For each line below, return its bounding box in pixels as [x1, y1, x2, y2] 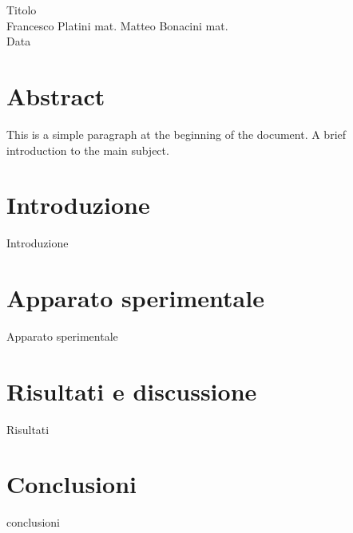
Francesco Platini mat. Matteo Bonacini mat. [6, 17, 228, 34]
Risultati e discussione [6, 374, 257, 407]
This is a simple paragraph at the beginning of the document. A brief [6, 125, 347, 142]
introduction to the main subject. [6, 141, 169, 158]
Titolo [6, 2, 37, 18]
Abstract [6, 79, 105, 112]
